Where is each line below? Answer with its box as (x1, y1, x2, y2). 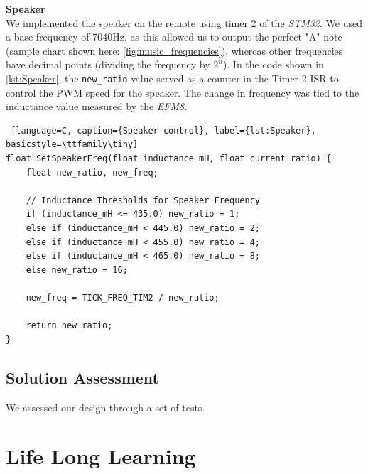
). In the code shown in (222, 57, 324, 72)
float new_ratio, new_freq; (26, 167, 158, 178)
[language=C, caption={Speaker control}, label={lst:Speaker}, (11, 125, 316, 136)
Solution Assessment (6, 366, 160, 388)
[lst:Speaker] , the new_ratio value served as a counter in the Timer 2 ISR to (6, 70, 339, 85)
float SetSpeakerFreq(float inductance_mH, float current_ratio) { (6, 153, 332, 163)
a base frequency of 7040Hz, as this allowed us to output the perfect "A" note (6, 29, 342, 44)
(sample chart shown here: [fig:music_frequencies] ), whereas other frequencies (6, 43, 343, 58)
